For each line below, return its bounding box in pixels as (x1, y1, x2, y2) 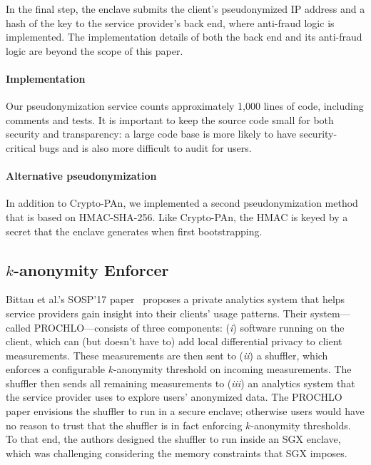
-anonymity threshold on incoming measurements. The (113, 362, 352, 377)
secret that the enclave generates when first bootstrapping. (6, 223, 263, 238)
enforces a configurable (6, 362, 105, 377)
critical (6, 140, 36, 155)
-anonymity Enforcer (13, 258, 169, 280)
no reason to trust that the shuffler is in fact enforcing (6, 417, 243, 432)
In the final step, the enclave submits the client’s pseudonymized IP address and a (6, 1, 365, 16)
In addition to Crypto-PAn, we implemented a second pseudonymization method (6, 195, 358, 210)
